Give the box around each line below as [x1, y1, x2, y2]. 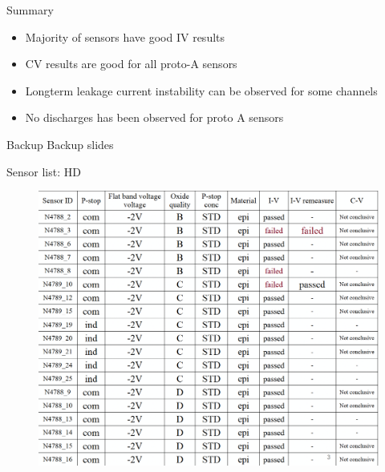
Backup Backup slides [6, 135, 114, 152]
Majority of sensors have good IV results [25, 28, 225, 45]
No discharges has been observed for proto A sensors [25, 109, 284, 126]
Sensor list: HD [6, 163, 81, 180]
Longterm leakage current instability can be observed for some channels [25, 82, 378, 99]
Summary [6, 2, 54, 18]
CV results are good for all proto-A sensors [25, 55, 237, 72]
